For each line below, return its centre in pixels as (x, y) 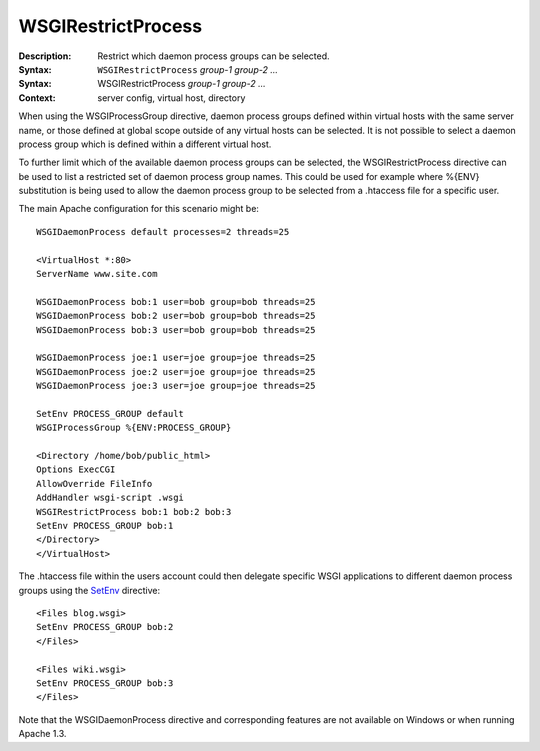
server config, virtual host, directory (171, 97)
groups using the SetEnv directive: (89, 590)
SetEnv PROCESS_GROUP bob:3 (105, 683)
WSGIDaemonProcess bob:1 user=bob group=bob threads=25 (176, 301)
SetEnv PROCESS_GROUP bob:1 (105, 526)
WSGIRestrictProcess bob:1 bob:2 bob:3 (134, 511)
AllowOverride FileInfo (94, 483)
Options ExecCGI (76, 469)
